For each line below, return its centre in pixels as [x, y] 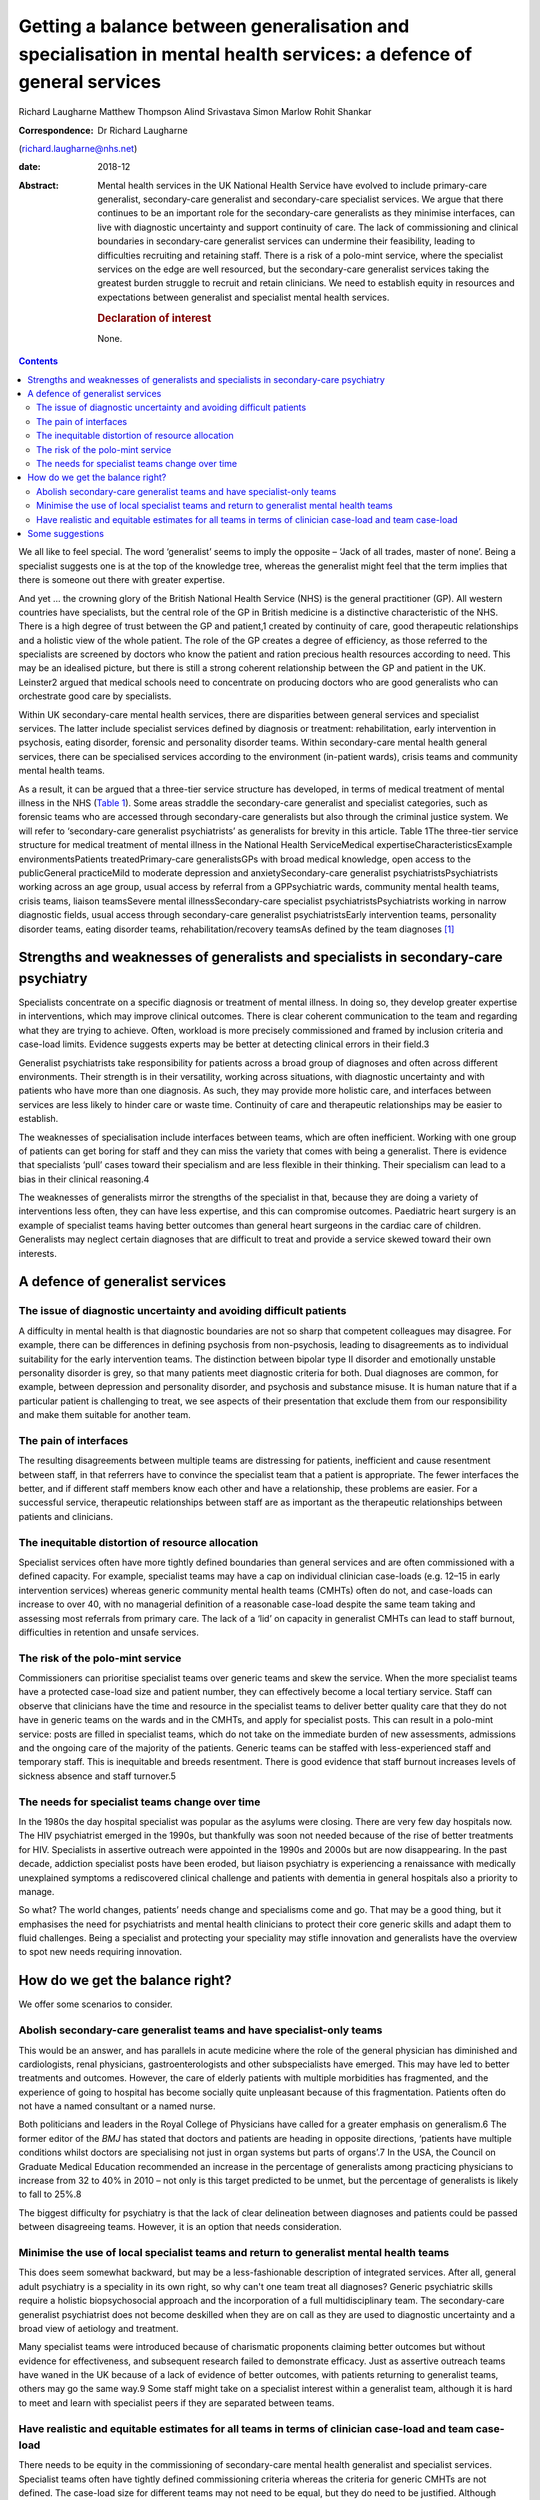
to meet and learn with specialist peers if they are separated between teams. [176, 2402]
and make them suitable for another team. [105, 1415]
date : [29, 167]
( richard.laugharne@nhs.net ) [78, 148]
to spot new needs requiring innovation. [100, 1952]
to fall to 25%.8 [50, 2194]
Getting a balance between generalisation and [214, 26]
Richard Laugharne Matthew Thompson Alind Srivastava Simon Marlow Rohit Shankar [195, 112]
